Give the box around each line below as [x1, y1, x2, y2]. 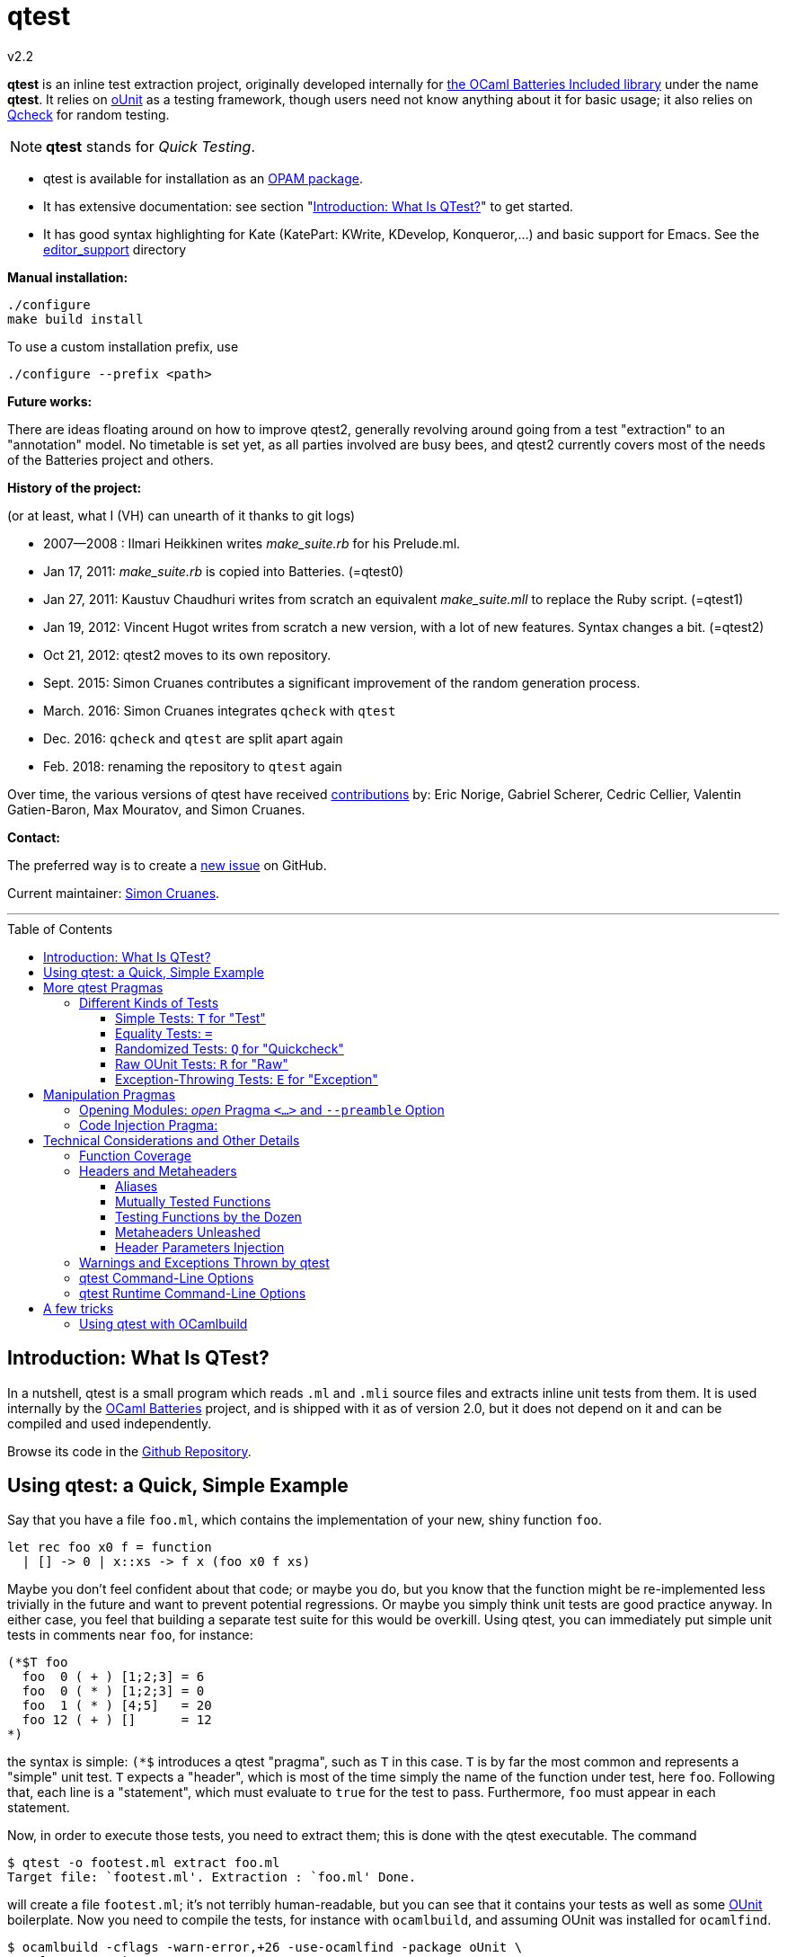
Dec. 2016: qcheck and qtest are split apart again [43, 730, 343, 746]
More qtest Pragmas [43, 979, 164, 995]
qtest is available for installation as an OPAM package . [43, 170, 364, 186]
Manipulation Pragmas [43, 1086, 176, 1102]
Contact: [7, 829, 61, 845]
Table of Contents [7, 921, 113, 937]
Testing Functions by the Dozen [115, 1208, 302, 1224]
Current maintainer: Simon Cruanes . [7, 885, 220, 901]
